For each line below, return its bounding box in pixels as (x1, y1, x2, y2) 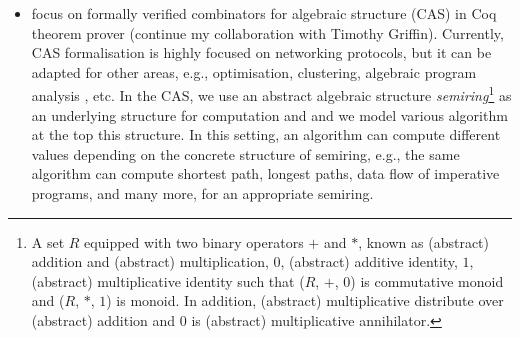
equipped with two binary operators (84, 231, 304, 252)
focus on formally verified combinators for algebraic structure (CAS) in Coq (31, 3, 497, 23)
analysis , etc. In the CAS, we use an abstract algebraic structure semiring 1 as (31, 82, 512, 106)
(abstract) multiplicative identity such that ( (31, 270, 305, 291)
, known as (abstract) (358, 231, 490, 252)
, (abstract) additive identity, (280, 251, 458, 272)
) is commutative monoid (350, 270, 504, 291)
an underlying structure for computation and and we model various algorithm (31, 104, 508, 125)
